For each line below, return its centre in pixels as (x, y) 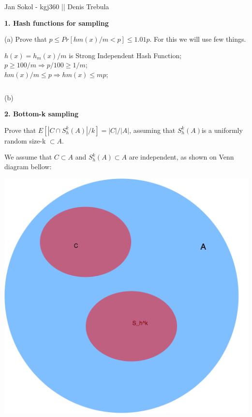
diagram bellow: (28, 166)
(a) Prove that (26, 39)
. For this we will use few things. (198, 39)
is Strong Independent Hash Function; (125, 55)
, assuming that (152, 130)
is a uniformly (222, 130)
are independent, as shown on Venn (181, 157)
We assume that (28, 157)
